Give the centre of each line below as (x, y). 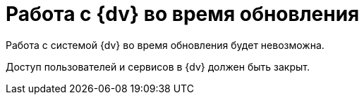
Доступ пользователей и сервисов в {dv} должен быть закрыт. (158, 66)
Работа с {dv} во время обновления (183, 14)
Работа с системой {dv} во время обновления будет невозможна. (165, 45)
